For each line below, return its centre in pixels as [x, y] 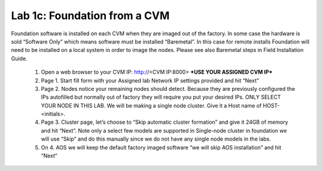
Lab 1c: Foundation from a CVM [90, 16]
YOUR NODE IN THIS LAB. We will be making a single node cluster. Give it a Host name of [151, 105]
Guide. [19, 58]
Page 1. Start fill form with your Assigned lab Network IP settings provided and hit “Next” [150, 80]
